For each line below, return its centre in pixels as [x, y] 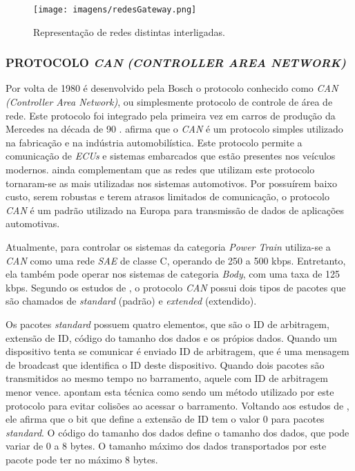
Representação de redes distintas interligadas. [129, 31]
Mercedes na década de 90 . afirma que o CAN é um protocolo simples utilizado [174, 129]
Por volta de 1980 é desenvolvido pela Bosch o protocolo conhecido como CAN [172, 88]
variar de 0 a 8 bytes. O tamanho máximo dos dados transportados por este [166, 446]
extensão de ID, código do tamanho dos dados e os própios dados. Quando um [171, 337]
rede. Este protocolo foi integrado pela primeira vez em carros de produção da [171, 115]
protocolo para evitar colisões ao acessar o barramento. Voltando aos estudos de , [177, 405]
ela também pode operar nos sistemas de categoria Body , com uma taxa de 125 [173, 274]
